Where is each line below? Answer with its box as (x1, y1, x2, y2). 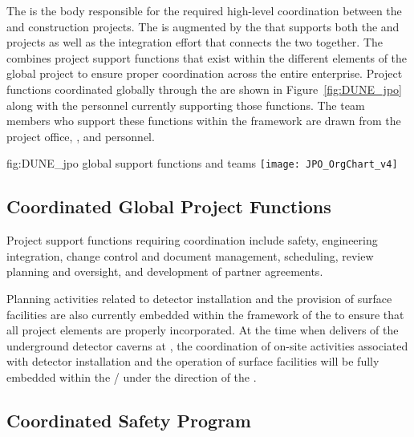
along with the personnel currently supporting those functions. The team (6, 96, 365, 113)
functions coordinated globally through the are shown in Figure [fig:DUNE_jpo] (6, 80, 402, 97)
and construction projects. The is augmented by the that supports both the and (6, 18, 400, 34)
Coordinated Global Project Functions (6, 194, 331, 219)
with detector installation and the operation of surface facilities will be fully (6, 353, 379, 370)
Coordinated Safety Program (6, 407, 251, 432)
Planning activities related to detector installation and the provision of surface (6, 289, 392, 306)
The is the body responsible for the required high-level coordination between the (6, 2, 402, 18)
